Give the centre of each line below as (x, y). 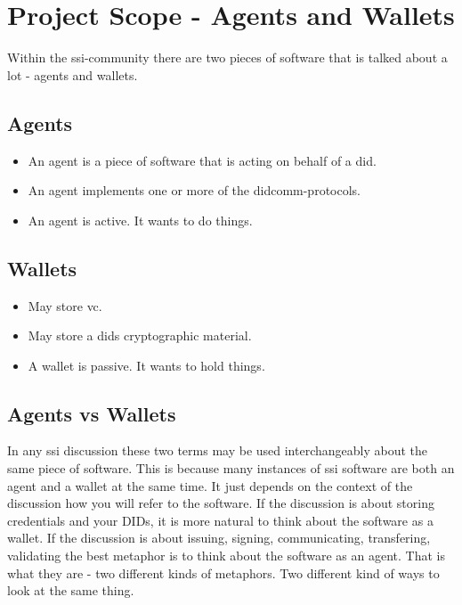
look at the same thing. (71, 590)
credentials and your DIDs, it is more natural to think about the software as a (220, 520)
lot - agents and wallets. (73, 74)
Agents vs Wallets (92, 413)
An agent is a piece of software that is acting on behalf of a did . (202, 160)
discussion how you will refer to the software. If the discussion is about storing (221, 503)
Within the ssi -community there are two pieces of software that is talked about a (227, 57)
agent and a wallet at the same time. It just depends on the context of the (210, 485)
